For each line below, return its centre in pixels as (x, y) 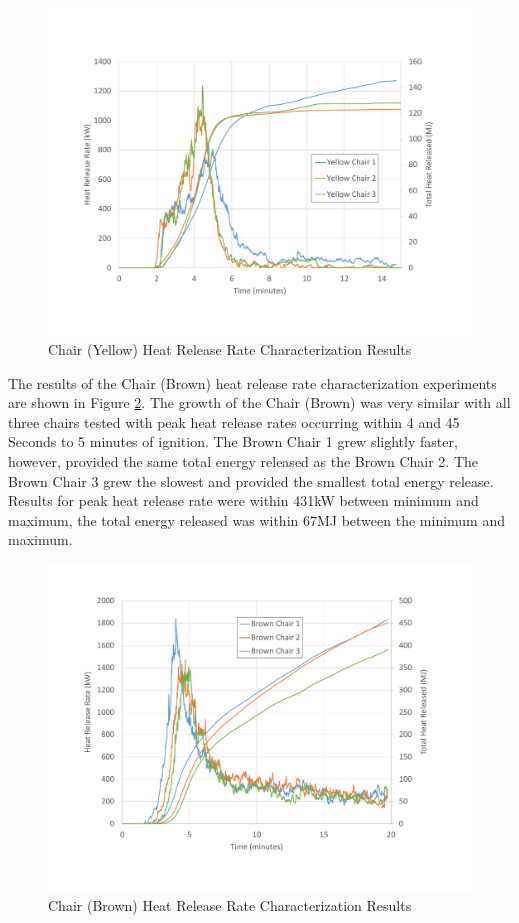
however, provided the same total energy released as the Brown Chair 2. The (243, 461)
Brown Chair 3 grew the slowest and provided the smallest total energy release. (251, 480)
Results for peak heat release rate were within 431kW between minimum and (243, 500)
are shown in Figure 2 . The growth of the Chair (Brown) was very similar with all (259, 402)
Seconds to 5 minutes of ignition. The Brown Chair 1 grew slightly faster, (233, 441)
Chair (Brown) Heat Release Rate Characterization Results (230, 905)
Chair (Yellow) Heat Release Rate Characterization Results (230, 349)
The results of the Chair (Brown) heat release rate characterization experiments (252, 382)
